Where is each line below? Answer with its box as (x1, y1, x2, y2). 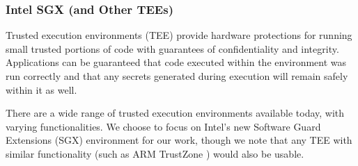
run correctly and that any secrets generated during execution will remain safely (6, 69, 348, 83)
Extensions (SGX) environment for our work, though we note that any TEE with (6, 133, 352, 147)
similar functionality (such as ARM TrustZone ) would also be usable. (6, 146, 304, 160)
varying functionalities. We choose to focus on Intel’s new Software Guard (6, 119, 321, 133)
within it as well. (6, 82, 77, 97)
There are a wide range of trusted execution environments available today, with (6, 106, 345, 120)
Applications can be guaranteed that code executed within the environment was (6, 55, 347, 69)
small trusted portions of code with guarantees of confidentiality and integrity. (6, 41, 339, 56)
